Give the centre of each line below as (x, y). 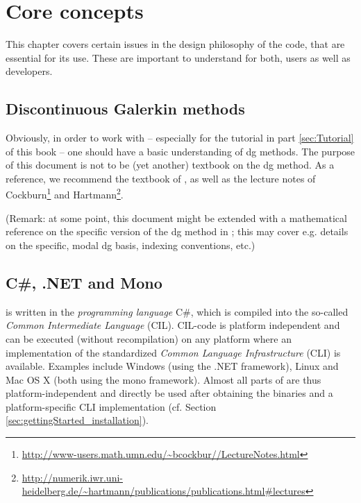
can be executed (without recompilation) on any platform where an (149, 338)
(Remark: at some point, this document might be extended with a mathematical (176, 218)
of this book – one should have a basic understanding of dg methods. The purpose (180, 151)
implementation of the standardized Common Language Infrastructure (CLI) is (173, 352)
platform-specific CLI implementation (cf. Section (111, 406)
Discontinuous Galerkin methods (125, 109)
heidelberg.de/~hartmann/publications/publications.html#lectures (163, 491)
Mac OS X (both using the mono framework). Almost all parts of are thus (163, 379)
